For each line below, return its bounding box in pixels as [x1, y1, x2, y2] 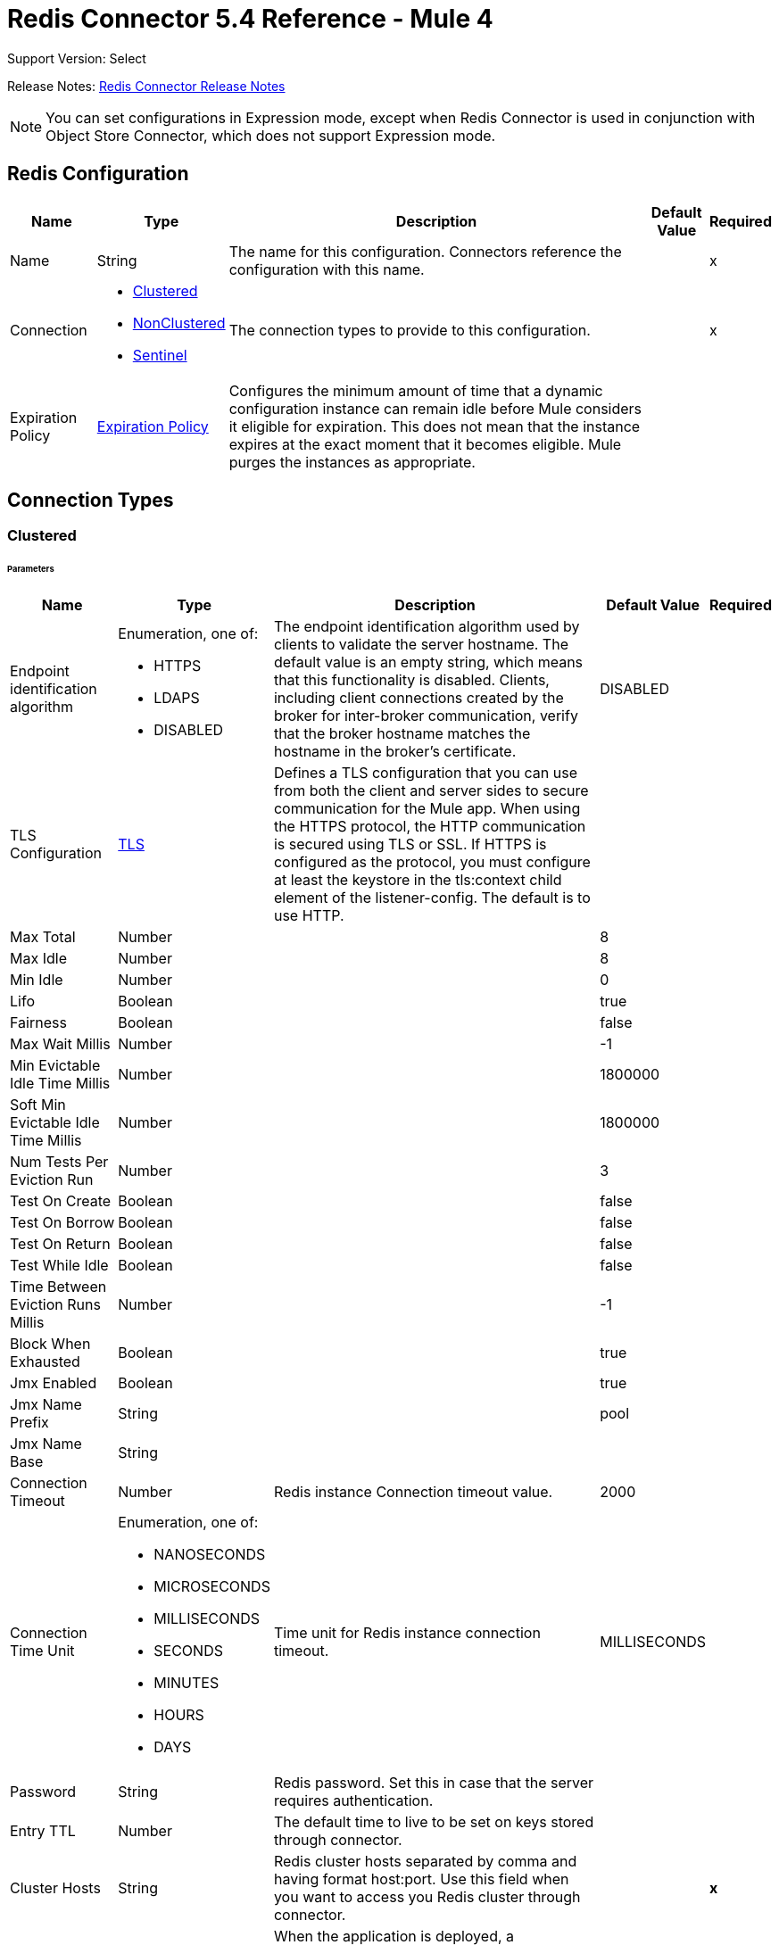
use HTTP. [273, 906, 344, 925]
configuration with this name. [228, 260, 425, 278]
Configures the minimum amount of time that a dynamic [228, 381, 603, 400]
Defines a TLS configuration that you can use [273, 764, 577, 782]
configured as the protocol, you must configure [273, 853, 591, 872]
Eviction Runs [10, 1295, 101, 1314]
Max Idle [10, 949, 67, 968]
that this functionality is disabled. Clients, [273, 671, 550, 690]
